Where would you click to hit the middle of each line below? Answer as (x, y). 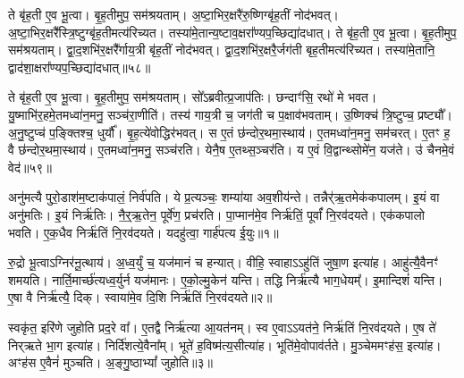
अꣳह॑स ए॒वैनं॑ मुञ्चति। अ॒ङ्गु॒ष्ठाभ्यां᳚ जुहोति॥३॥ (110, 362)
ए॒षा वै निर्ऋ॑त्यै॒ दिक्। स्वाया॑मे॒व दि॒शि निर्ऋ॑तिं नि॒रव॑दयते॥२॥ (140, 297)
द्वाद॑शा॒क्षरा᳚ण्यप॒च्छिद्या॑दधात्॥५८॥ (80, 67)
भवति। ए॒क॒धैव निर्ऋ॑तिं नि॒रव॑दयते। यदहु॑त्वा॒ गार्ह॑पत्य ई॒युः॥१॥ (143, 232)
